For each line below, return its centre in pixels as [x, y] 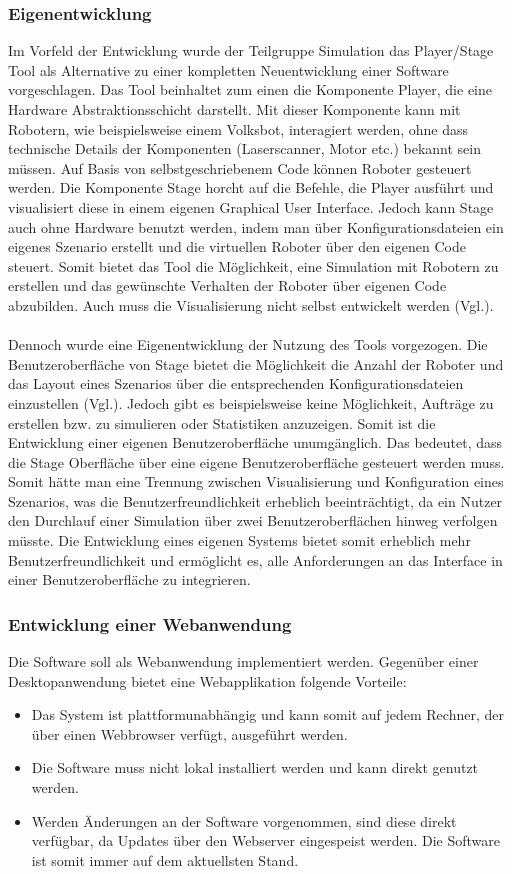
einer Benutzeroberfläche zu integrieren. [129, 579]
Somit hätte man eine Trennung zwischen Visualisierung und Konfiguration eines [256, 481]
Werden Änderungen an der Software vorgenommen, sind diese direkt [244, 820]
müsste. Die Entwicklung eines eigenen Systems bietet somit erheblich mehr [239, 540]
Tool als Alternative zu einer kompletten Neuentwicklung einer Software [228, 69]
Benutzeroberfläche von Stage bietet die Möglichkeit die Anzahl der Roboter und [256, 363]
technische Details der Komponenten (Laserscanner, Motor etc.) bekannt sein [245, 148]
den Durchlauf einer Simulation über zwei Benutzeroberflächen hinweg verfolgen [253, 520]
